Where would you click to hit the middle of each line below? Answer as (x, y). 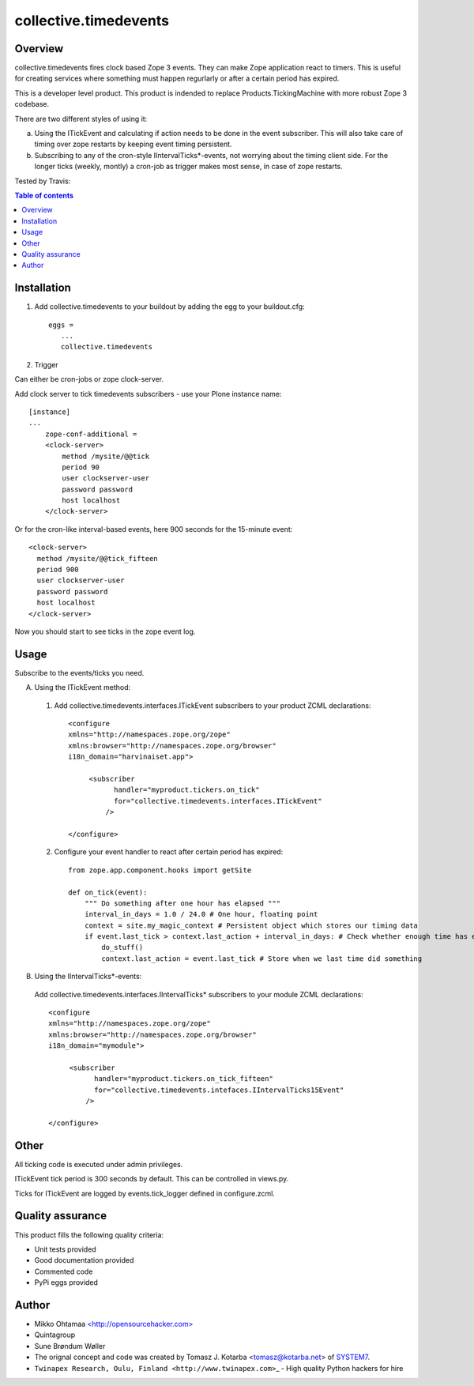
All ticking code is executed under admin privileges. (99, 1164)
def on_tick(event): (108, 892)
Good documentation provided (84, 1260)
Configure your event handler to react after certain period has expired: (169, 852)
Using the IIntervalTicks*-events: (88, 977)
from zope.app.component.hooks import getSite (160, 870)
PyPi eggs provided (66, 1282)
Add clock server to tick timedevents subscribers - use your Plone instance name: (148, 394)
